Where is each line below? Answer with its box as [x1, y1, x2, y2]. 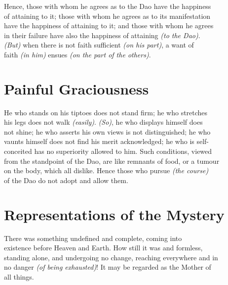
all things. [4, 271, 34, 282]
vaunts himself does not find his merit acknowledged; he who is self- [4, 136, 209, 146]
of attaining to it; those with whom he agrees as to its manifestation [4, 10, 211, 21]
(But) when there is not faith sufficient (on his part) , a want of [4, 40, 194, 50]
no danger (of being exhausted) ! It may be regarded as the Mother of [4, 262, 211, 272]
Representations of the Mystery [4, 204, 225, 224]
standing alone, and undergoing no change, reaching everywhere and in [4, 252, 218, 262]
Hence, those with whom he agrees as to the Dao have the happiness [4, 1, 211, 11]
